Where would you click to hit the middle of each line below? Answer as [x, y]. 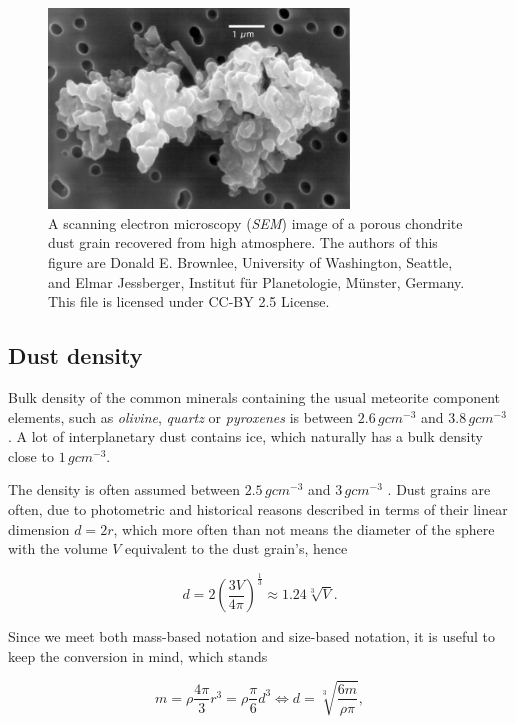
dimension [39, 528]
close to [31, 455]
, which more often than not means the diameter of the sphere [304, 528]
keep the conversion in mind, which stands [138, 655]
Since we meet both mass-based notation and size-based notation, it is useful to [252, 636]
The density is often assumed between [124, 489]
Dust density [75, 355]
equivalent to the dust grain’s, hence [236, 548]
